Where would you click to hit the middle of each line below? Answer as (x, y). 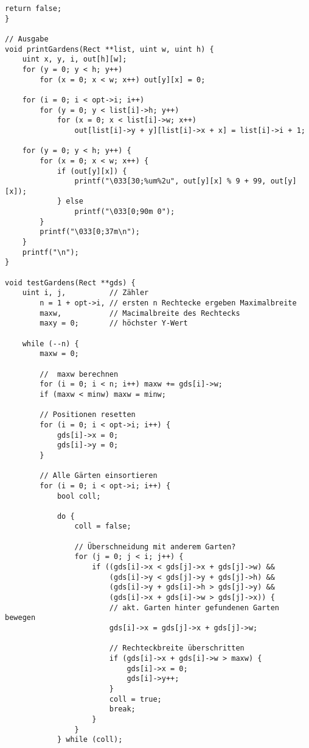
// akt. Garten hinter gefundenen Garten (194, 607)
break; (122, 709)
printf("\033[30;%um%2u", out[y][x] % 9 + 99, (170, 181)
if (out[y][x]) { (92, 171)
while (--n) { (50, 344)
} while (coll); (90, 740)
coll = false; (103, 526)
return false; (33, 9)
